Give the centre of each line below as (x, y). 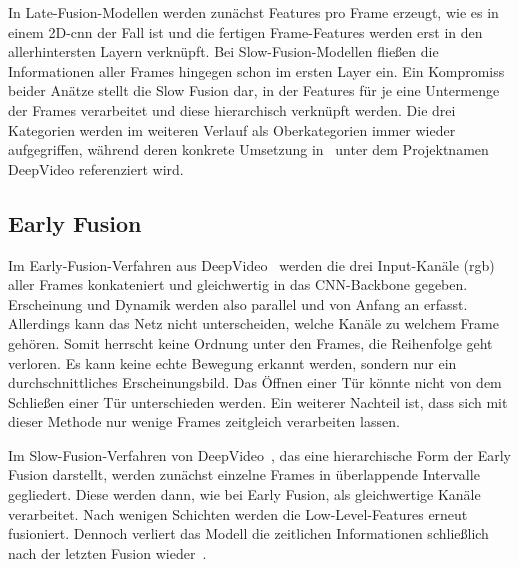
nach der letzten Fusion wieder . (107, 552)
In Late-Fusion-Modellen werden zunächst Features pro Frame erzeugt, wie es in (253, 12)
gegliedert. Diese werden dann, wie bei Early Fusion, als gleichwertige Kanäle (244, 494)
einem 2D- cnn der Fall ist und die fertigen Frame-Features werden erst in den (245, 31)
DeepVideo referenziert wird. (96, 168)
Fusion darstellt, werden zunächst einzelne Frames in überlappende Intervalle (244, 474)
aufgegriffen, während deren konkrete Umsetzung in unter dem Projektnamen (248, 149)
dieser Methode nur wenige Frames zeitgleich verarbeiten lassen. (204, 421)
